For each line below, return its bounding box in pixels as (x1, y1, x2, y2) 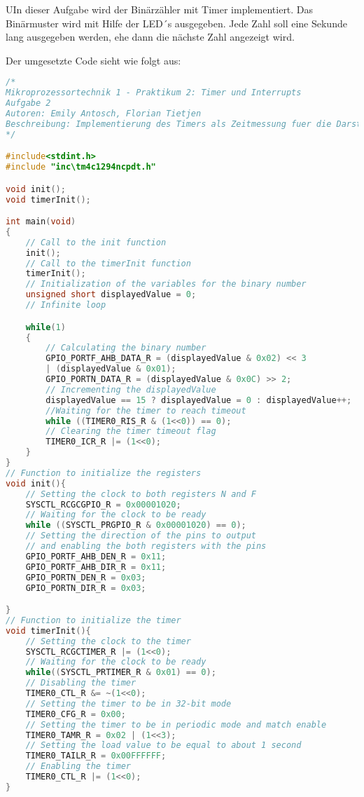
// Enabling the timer (25, 761, 131, 772)
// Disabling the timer (25, 678, 136, 688)
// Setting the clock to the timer (25, 636, 191, 646)
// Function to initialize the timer (6, 615, 181, 625)
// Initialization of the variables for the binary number (25, 279, 307, 289)
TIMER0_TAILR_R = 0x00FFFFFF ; (25, 751, 167, 761)
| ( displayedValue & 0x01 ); (45, 364, 176, 374)
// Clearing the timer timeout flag (45, 426, 216, 437)
